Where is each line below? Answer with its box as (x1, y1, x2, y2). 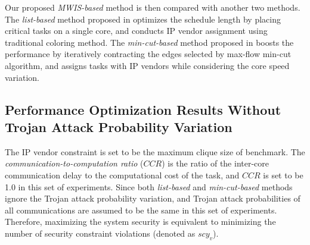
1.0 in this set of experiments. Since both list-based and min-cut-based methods (5, 180, 293, 193)
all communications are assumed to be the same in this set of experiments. (5, 203, 277, 216)
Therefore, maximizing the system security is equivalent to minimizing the (5, 215, 276, 228)
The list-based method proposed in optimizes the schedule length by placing (5, 12, 281, 25)
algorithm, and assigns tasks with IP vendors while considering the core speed (5, 59, 290, 71)
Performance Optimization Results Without (5, 100, 281, 118)
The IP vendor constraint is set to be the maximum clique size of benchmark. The (5, 145, 305, 158)
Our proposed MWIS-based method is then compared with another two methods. (5, 1, 300, 13)
